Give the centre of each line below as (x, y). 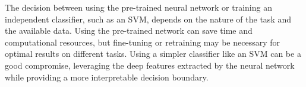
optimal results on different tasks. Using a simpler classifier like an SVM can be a (153, 54)
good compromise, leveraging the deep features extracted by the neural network (150, 65)
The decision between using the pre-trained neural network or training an (138, 7)
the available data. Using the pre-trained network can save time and (129, 30)
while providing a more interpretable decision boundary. (107, 77)
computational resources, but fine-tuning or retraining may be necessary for (142, 42)
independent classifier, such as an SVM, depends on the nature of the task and (148, 19)
